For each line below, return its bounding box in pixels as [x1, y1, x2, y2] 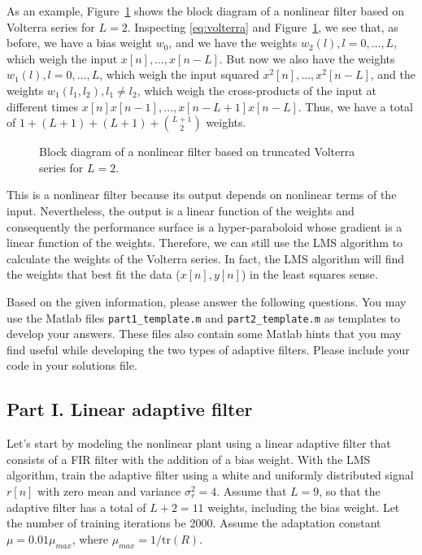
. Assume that [216, 482, 287, 499]
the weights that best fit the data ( [7, 266, 181, 283]
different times [7, 98, 78, 115]
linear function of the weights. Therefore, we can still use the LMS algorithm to [7, 234, 403, 251]
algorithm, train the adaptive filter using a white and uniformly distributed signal [7, 466, 414, 483]
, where [72, 530, 109, 547]
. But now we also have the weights [219, 50, 395, 67]
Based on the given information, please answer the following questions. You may [7, 293, 407, 310]
